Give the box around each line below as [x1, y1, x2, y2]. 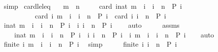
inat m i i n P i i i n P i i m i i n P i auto [14, 29, 214, 39]
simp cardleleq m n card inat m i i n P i [3, 1, 182, 11]
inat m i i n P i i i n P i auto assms [3, 20, 180, 30]
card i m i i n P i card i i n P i [34, 10, 166, 20]
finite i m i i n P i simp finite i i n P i [3, 39, 177, 49]
